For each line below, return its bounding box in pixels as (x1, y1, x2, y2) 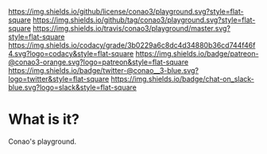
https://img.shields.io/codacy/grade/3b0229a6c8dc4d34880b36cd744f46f (8, 40, 256, 50)
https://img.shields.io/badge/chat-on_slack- (110, 75, 254, 83)
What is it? (8, 110, 80, 129)
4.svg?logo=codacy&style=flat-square (8, 49, 134, 58)
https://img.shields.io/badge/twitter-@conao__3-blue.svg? (8, 66, 199, 75)
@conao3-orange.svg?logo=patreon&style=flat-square (8, 57, 189, 67)
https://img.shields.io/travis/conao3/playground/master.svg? (33, 24, 230, 33)
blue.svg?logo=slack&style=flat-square (8, 83, 137, 92)
